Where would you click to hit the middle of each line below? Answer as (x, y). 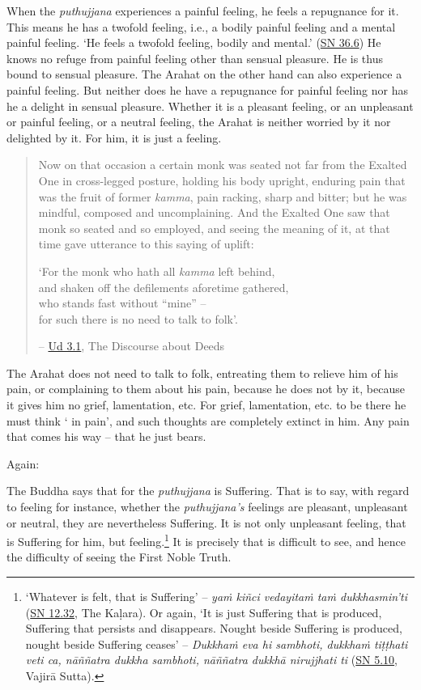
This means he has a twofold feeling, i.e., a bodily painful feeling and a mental (201, 26)
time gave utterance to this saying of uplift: (146, 244)
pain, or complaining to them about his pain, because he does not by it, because (206, 389)
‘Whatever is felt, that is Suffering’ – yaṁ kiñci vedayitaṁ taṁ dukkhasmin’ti (216, 597)
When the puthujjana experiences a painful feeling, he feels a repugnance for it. (203, 11)
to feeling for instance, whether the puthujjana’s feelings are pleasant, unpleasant (207, 507)
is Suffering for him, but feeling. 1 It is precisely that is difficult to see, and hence (206, 540)
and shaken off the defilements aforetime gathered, (164, 287)
